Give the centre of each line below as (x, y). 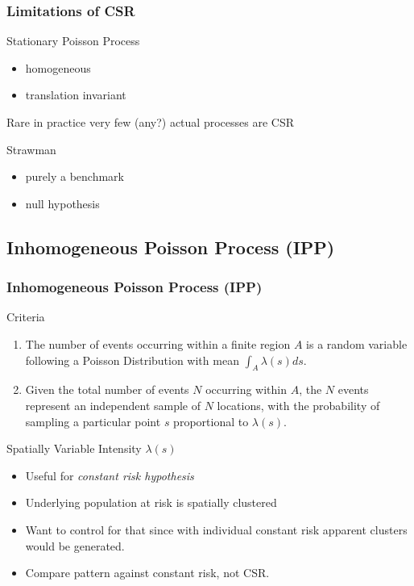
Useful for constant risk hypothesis (110, 475)
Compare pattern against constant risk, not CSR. (147, 573)
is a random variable (357, 343)
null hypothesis (62, 203)
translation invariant (76, 95)
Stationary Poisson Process (73, 41)
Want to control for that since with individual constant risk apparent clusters (216, 529)
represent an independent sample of (113, 405)
